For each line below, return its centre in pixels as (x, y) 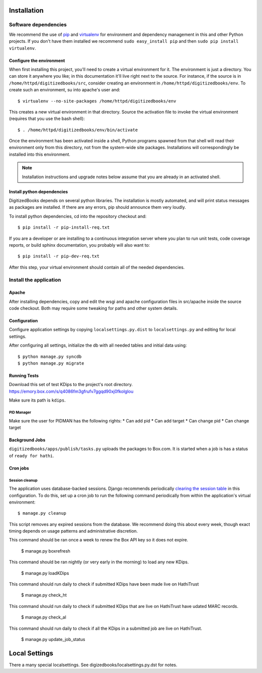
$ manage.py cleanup (42, 513)
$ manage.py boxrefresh (46, 551)
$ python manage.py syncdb (50, 356)
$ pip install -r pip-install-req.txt (64, 227)
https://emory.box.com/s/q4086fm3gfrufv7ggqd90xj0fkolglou (71, 391)
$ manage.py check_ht (44, 595)
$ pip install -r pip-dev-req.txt (58, 256)
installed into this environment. (40, 154)
